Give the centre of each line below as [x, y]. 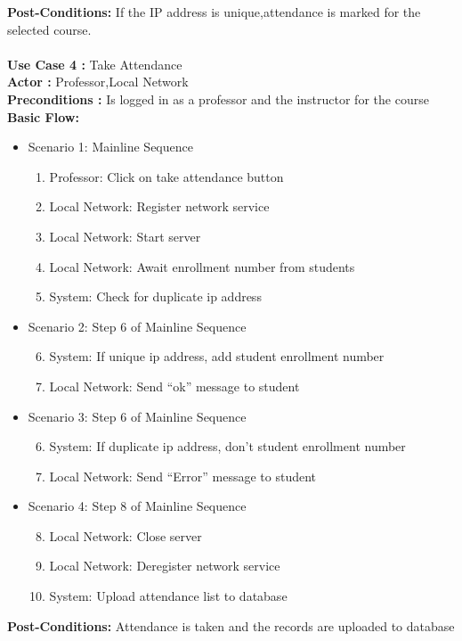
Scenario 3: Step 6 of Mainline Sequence [137, 416]
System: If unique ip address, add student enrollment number [217, 356]
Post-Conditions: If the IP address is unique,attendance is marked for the [214, 12]
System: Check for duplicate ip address [155, 296]
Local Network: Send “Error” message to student [183, 476]
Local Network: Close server [126, 535]
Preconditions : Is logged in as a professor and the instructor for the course [218, 99]
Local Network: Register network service [159, 206]
